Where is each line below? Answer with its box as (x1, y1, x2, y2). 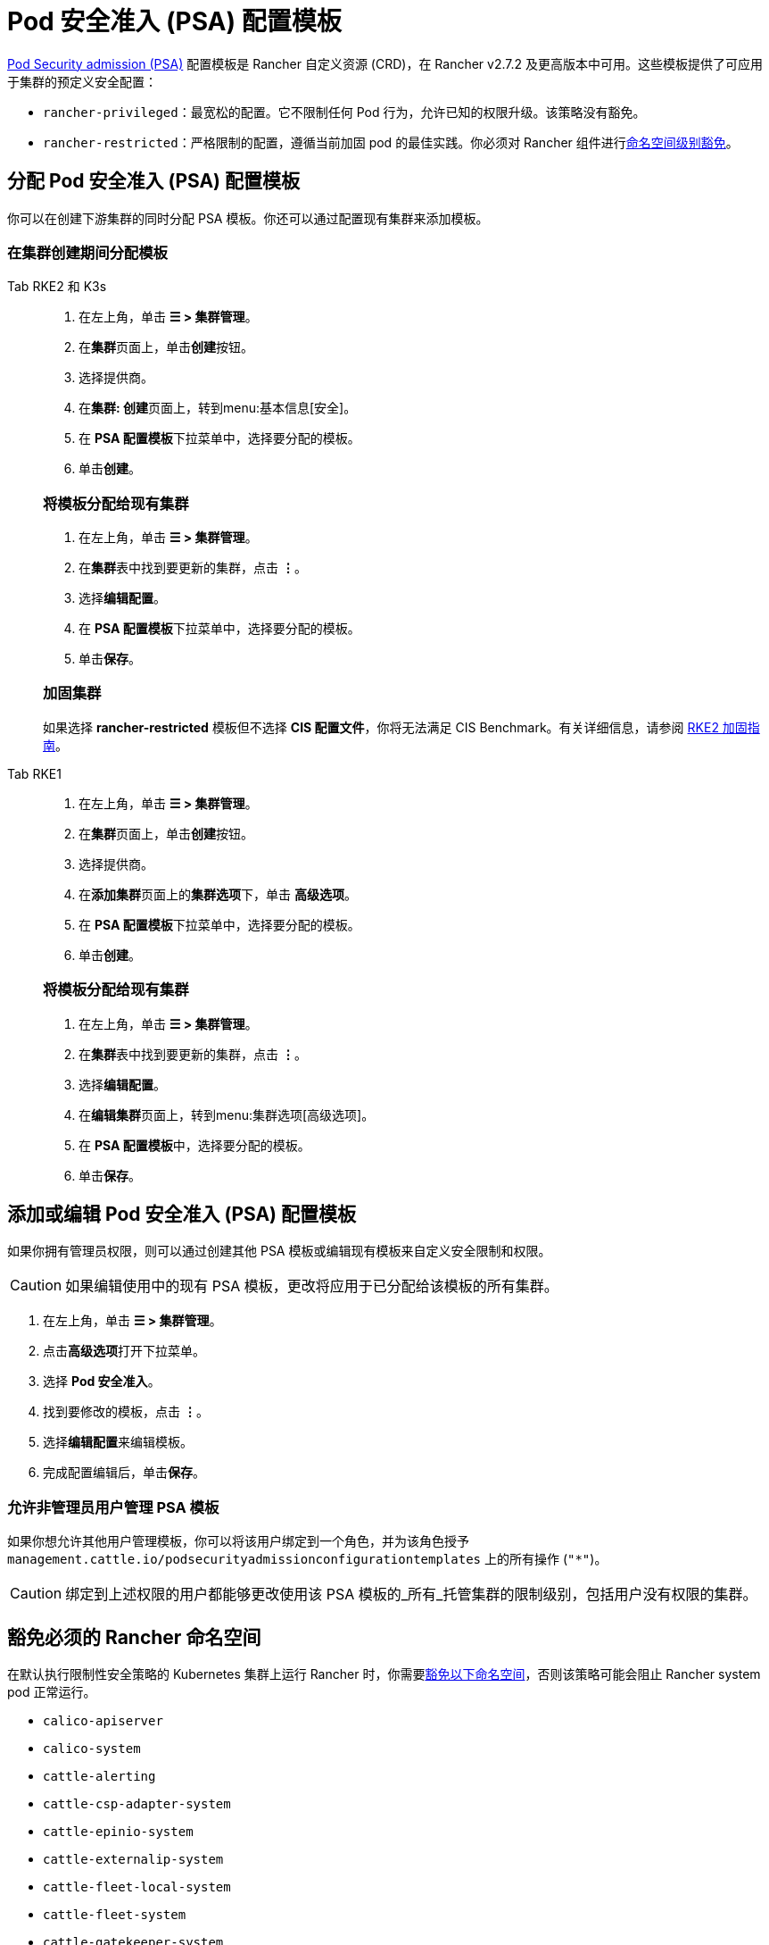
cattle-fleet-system (43, 1907, 186, 1923)
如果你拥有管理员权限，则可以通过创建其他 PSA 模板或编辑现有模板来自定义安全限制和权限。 (7, 1243, 551, 1259)
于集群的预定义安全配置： (7, 73, 157, 89)
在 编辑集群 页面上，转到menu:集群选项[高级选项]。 (79, 1106, 375, 1123)
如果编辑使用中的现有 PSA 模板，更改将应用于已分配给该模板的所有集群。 (65, 1277, 558, 1296)
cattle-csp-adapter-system (43, 1797, 231, 1812)
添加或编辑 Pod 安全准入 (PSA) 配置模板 (7, 1203, 356, 1226)
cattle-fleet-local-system (43, 1880, 231, 1895)
